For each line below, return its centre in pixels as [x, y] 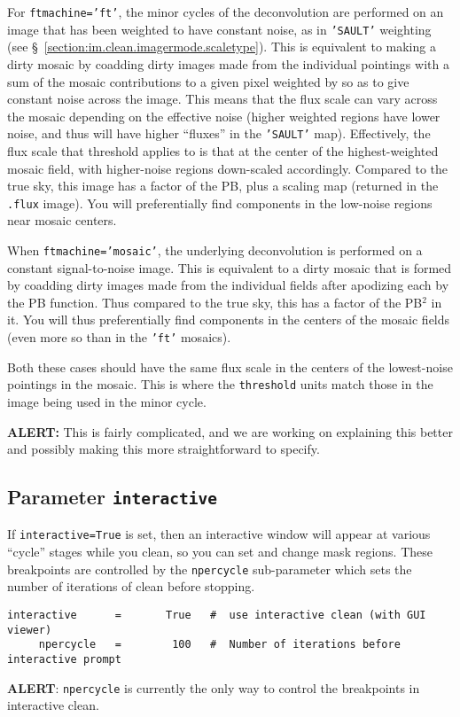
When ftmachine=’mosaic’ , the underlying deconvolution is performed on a [215, 249]
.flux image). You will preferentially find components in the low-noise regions [220, 203]
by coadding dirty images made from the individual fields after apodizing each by [228, 285]
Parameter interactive [113, 497]
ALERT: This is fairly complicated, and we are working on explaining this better [230, 431]
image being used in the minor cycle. [107, 401]
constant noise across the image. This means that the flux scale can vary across [222, 99]
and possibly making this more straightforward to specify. [164, 449]
